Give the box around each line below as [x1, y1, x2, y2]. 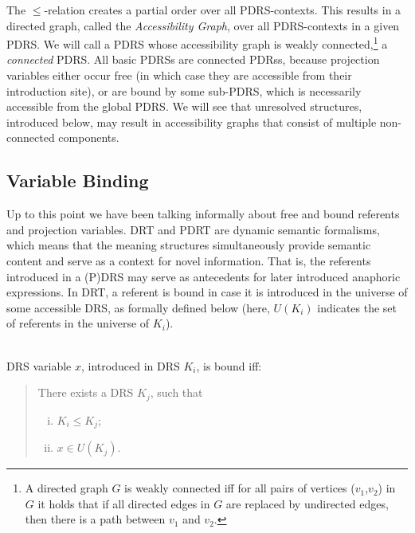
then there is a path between [25, 511, 166, 527]
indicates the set [317, 299, 397, 315]
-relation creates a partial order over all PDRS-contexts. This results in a [44, 2, 401, 18]
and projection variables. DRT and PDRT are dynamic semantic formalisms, [6, 221, 380, 237]
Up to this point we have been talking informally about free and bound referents [6, 206, 400, 222]
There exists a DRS [37, 384, 134, 401]
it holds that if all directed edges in [37, 495, 210, 511]
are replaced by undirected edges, [225, 495, 389, 511]
